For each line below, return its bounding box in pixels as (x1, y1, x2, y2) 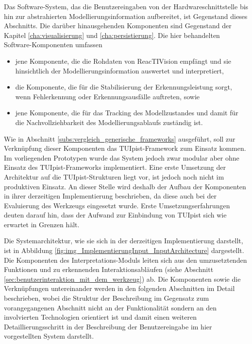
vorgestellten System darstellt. (4, 331, 94, 341)
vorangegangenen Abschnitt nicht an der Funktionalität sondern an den (4, 302, 217, 312)
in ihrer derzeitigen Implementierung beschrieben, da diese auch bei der (4, 191, 217, 201)
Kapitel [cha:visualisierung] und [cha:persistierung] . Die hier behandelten (4, 30, 220, 40)
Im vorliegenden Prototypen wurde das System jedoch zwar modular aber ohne (4, 152, 239, 163)
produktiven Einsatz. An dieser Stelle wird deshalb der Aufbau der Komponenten (4, 181, 246, 191)
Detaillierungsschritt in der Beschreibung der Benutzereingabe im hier (4, 321, 212, 331)
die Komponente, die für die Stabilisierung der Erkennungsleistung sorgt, (15, 82, 232, 92)
